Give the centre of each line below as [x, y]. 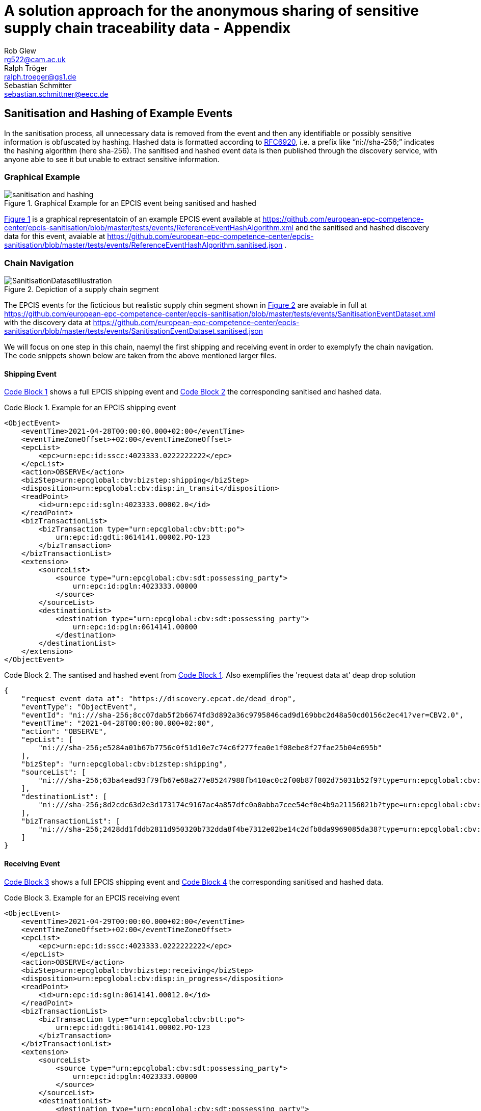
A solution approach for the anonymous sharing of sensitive [211, 11]
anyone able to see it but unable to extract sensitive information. [112, 159]
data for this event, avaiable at [55, 236]
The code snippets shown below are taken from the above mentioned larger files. [140, 356]
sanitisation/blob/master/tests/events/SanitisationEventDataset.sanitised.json [133, 331]
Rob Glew [20, 50]
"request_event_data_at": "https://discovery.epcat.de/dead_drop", [159, 699]
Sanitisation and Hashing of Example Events [118, 114]
